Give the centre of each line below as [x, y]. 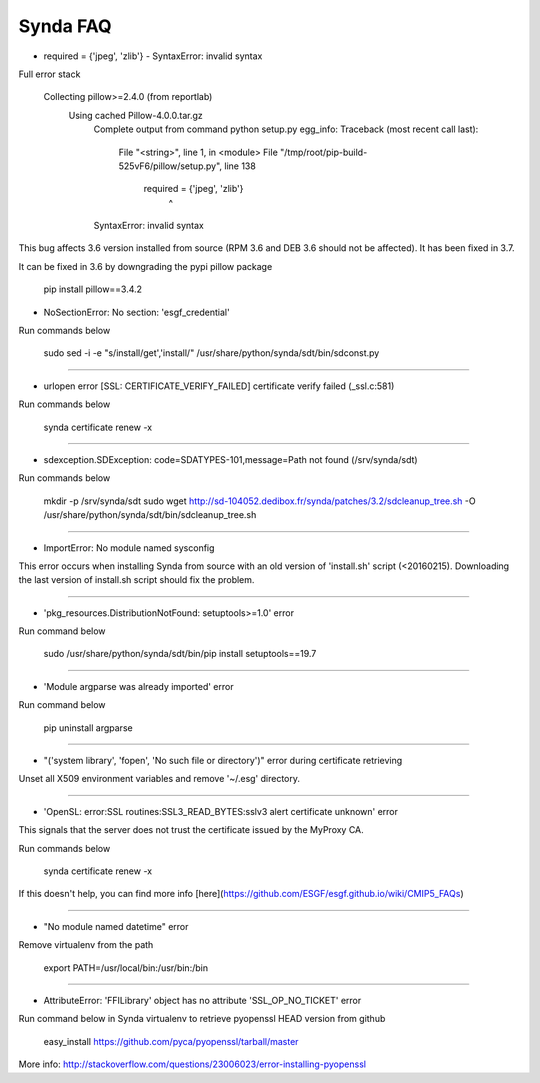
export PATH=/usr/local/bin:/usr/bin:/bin [126, 967]
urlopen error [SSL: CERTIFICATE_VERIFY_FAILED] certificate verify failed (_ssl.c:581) [219, 386]
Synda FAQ [65, 26]
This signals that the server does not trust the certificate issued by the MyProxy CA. [191, 830]
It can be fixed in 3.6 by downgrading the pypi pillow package [145, 266]
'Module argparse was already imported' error [138, 686]
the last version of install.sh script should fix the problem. [136, 580]
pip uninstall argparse [88, 727]
